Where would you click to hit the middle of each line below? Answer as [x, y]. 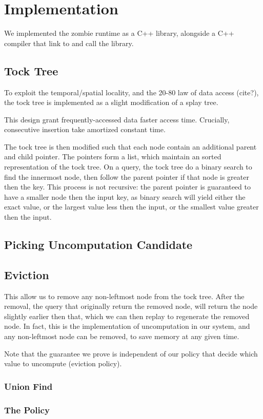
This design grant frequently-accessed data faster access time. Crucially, [117, 119]
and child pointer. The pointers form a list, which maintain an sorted [113, 156]
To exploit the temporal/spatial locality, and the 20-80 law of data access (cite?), [131, 92]
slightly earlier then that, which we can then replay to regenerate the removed [127, 316]
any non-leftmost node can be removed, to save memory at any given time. [122, 336]
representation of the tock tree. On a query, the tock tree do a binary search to [128, 167]
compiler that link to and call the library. [69, 43]
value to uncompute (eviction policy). [63, 363]
